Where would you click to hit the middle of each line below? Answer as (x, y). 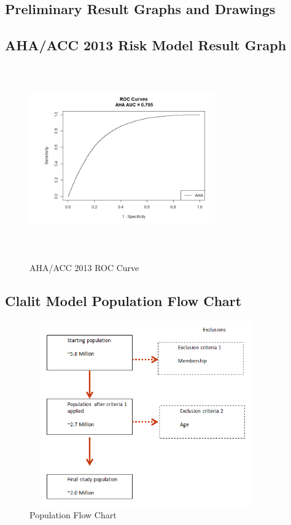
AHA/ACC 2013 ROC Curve (84, 267)
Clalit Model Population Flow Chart (123, 300)
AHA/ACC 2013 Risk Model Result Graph (146, 45)
